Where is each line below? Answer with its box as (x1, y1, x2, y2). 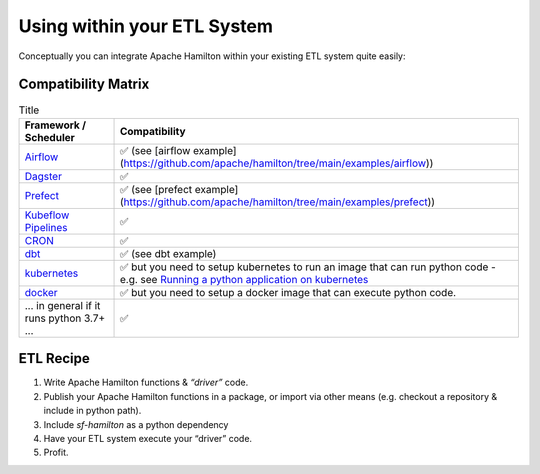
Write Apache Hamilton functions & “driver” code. (43, 376, 249, 389)
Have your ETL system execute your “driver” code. (43, 432, 253, 444)
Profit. (43, 446, 69, 459)
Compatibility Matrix (18, 76, 150, 93)
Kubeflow (24, 208, 70, 222)
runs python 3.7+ (24, 311, 106, 325)
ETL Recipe (18, 350, 90, 367)
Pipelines (24, 220, 68, 234)
